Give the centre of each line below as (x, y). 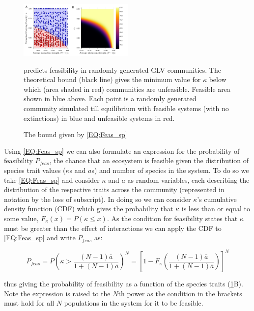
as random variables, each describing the (188, 180)
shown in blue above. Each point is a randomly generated (110, 99)
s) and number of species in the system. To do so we (170, 170)
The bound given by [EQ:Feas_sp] (75, 134)
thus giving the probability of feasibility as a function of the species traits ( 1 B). (124, 284)
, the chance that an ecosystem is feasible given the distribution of (149, 160)
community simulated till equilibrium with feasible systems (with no (126, 108)
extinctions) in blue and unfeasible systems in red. (99, 118)
